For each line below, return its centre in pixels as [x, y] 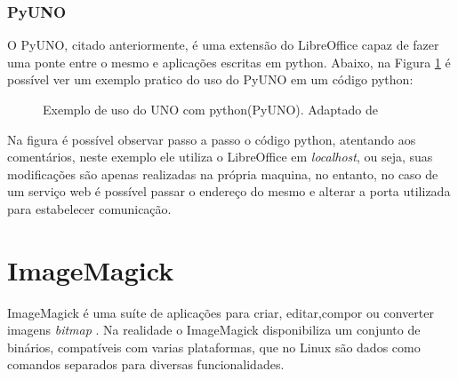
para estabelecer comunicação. [89, 208]
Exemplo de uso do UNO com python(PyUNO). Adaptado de [210, 109]
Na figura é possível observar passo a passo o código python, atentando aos [212, 139]
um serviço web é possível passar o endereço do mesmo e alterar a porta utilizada [229, 191]
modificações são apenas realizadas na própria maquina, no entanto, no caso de [223, 174]
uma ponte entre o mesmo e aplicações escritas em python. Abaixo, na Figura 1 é [229, 62]
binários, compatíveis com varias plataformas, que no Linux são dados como [214, 347]
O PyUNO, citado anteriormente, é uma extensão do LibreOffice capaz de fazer [223, 45]
